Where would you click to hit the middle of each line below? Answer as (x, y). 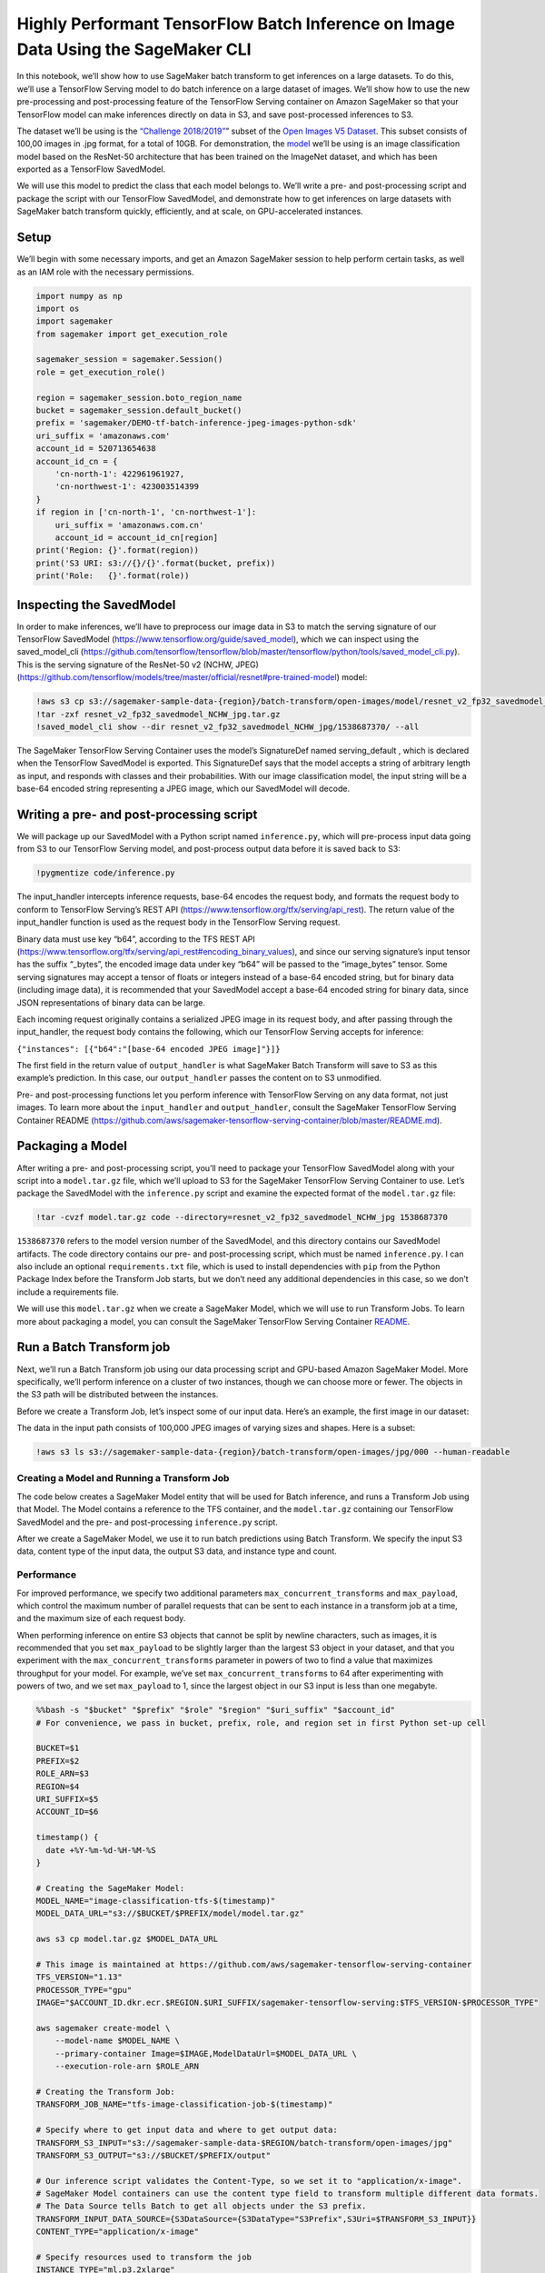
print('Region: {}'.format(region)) (118, 551)
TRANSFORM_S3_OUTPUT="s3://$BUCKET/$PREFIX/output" (154, 2155)
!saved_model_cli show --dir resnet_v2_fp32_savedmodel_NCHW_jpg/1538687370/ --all (228, 726)
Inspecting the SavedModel (96, 605)
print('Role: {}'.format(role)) (113, 576)
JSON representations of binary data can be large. (111, 1002)
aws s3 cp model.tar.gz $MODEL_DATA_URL (127, 1939)
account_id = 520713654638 (96, 449)
